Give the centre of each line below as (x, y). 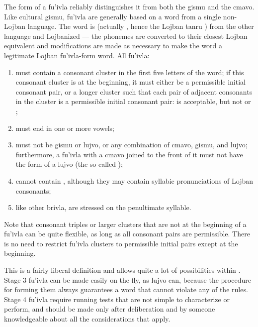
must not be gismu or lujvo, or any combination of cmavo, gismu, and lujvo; (131, 145)
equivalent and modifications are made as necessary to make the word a (113, 46)
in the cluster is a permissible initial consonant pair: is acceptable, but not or (133, 101)
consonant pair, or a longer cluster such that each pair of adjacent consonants (134, 91)
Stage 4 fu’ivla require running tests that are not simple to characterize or (117, 299)
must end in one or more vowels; (65, 128)
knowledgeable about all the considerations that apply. (87, 319)
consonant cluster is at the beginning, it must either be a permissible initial (130, 82)
